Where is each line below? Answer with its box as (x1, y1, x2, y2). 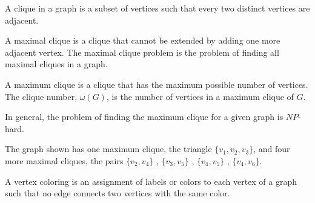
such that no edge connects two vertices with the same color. (5, 187, 230, 199)
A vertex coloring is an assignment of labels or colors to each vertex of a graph (5, 175, 297, 187)
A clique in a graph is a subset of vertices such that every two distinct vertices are (5, 2, 310, 14)
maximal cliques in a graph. (5, 58, 108, 70)
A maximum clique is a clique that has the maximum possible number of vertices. (5, 78, 308, 90)
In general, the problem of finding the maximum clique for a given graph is (5, 110, 283, 123)
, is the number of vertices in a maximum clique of (106, 90, 294, 102)
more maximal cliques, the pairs (5, 154, 124, 167)
